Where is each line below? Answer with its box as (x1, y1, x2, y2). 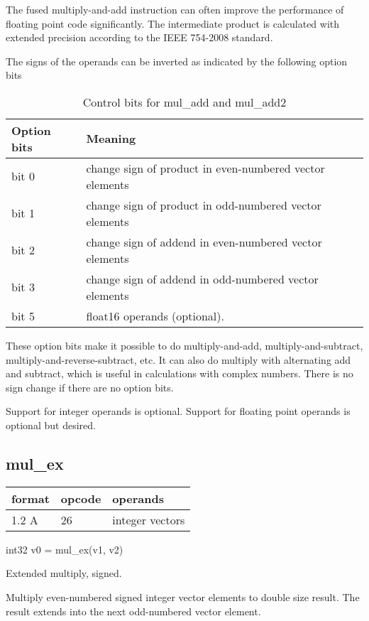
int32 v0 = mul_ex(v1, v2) (6, 541, 123, 556)
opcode (60, 490, 101, 507)
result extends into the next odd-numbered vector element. (6, 603, 261, 618)
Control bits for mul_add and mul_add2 (82, 93, 287, 110)
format (11, 490, 50, 507)
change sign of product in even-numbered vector (86, 159, 325, 176)
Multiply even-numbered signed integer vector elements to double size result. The (6, 589, 360, 604)
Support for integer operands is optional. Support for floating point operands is (6, 404, 351, 418)
